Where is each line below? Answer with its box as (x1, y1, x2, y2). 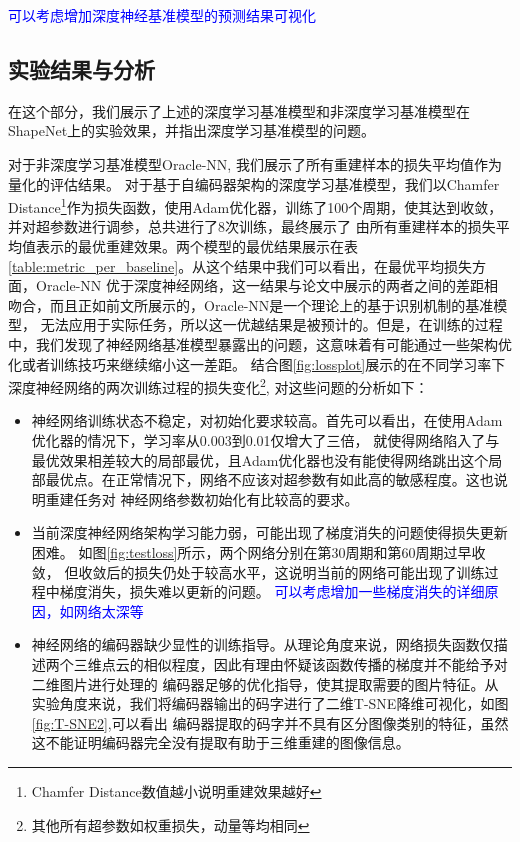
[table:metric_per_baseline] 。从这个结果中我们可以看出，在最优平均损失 (8, 255, 473, 276)
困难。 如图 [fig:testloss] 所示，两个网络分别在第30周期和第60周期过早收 (31, 541, 486, 562)
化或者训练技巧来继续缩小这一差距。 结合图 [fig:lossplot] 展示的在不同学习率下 (8, 353, 506, 374)
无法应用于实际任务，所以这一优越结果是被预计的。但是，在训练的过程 (40, 314, 503, 335)
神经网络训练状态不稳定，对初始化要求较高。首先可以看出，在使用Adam (31, 410, 503, 431)
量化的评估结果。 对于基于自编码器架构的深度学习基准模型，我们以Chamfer (8, 173, 500, 194)
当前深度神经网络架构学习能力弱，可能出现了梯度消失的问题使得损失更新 (31, 522, 508, 543)
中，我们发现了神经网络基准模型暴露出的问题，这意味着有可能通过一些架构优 (8, 333, 512, 354)
